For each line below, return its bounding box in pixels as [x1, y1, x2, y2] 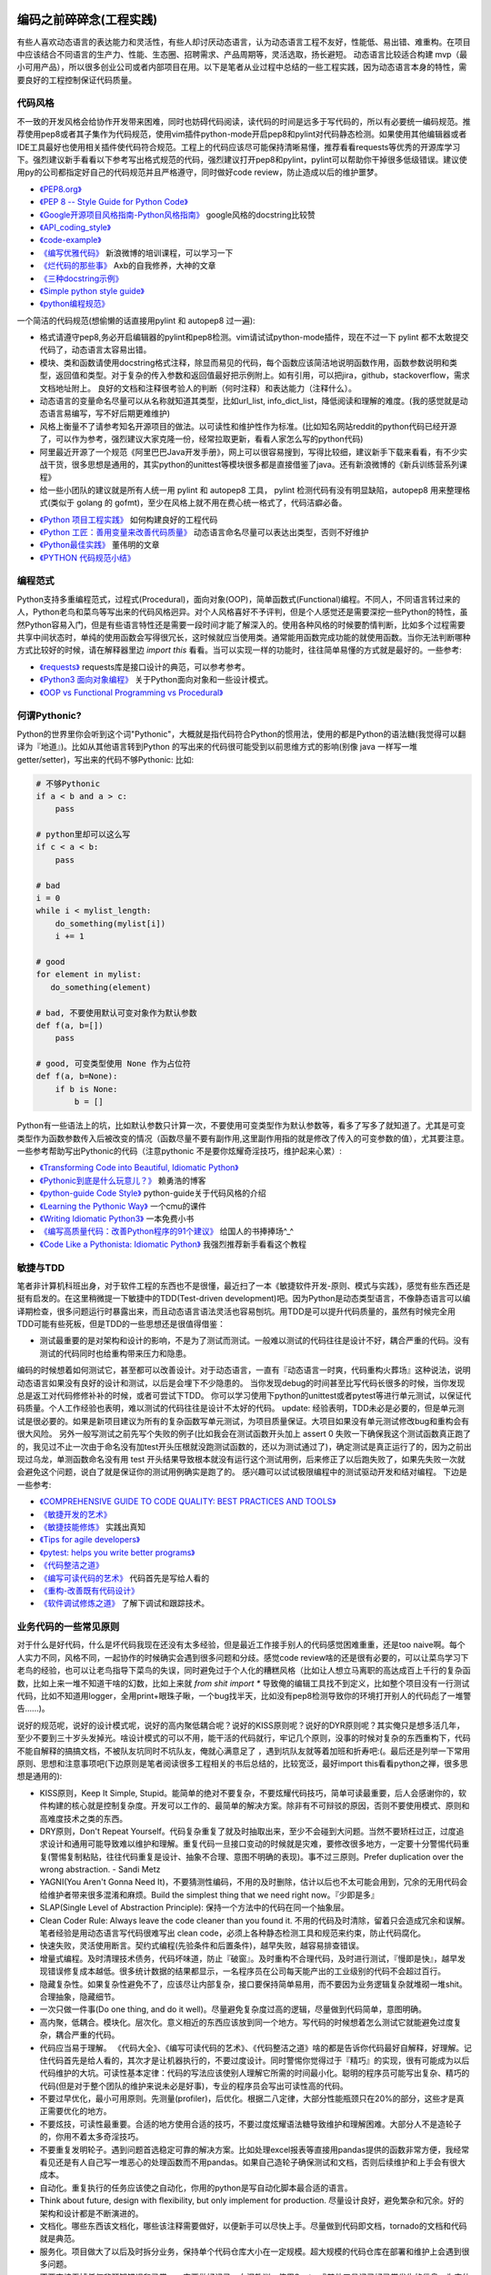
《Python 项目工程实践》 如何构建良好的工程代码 [39, 514, 218, 525]
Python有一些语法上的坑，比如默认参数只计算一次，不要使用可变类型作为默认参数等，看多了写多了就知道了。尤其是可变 [16, 1120, 466, 1131]
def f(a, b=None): [35, 1071, 118, 1082]
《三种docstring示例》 [39, 273, 124, 284]
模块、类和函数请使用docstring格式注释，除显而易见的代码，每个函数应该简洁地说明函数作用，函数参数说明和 [39, 357, 450, 368]
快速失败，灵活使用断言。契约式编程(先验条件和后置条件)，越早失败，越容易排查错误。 [39, 1940, 365, 1951]
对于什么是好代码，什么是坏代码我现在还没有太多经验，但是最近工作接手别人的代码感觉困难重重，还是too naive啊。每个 [16, 1639, 466, 1651]
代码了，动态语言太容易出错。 [39, 344, 152, 355]
